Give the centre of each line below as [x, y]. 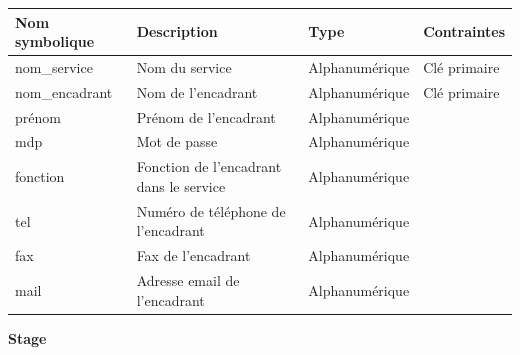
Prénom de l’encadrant [206, 116]
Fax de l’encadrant [193, 255]
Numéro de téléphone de [211, 210]
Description [177, 31]
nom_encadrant [64, 91]
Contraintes [464, 31]
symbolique [55, 41]
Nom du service [184, 66]
